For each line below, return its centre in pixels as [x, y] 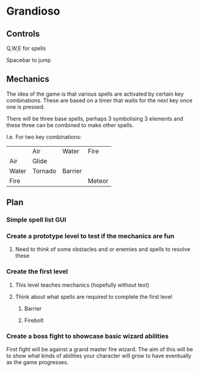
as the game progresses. [37, 362]
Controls [23, 34]
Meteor [98, 181]
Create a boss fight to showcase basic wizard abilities [88, 336]
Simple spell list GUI [37, 220]
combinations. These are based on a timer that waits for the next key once [100, 100]
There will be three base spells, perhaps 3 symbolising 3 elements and [95, 118]
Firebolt [34, 320]
